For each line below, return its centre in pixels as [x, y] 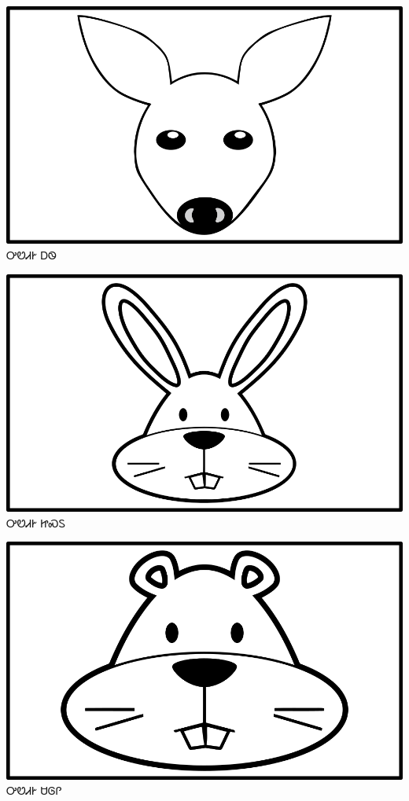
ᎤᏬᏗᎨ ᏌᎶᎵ [34, 790]
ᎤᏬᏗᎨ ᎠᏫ [31, 254]
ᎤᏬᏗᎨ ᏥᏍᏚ [36, 522]
